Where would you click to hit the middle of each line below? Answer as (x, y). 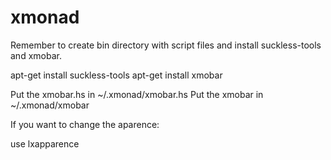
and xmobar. (36, 55)
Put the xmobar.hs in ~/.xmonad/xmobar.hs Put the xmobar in (137, 94)
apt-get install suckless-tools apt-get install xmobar (116, 75)
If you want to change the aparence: (85, 124)
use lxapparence (45, 143)
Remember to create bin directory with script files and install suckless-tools (166, 45)
